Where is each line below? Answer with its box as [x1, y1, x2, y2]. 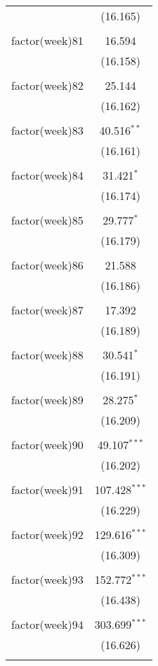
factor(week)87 [11, 302, 84, 318]
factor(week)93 [11, 571, 84, 587]
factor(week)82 [11, 77, 84, 93]
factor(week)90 [11, 437, 84, 453]
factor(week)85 [11, 212, 84, 228]
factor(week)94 [11, 616, 84, 632]
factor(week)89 [11, 392, 84, 408]
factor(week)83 [11, 122, 84, 138]
